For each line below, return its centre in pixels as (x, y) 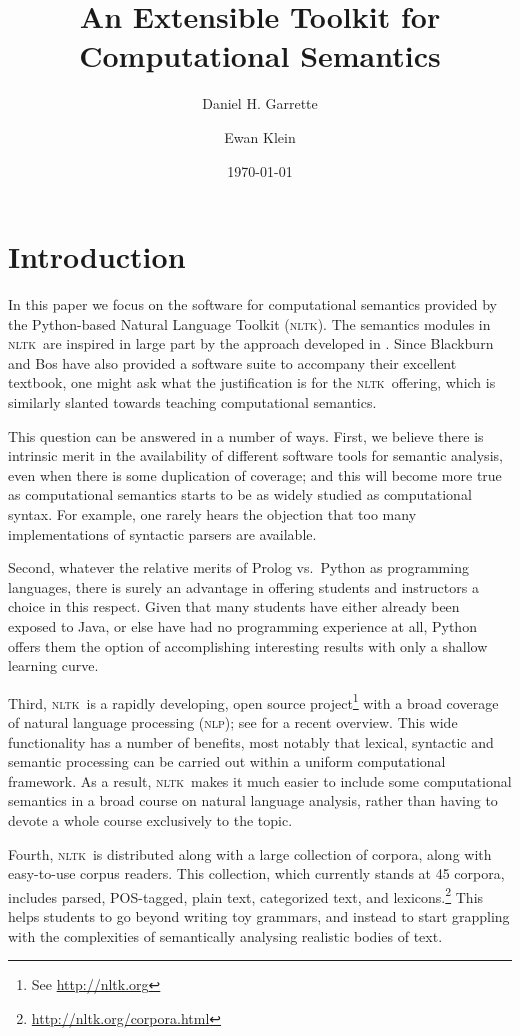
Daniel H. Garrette (260, 103)
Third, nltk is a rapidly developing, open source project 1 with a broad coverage (253, 701)
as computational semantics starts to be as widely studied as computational (240, 494)
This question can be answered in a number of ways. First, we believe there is (246, 435)
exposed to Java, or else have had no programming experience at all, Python (242, 625)
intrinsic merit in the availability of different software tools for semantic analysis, (255, 455)
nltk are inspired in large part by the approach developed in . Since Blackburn (251, 343)
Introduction (97, 256)
